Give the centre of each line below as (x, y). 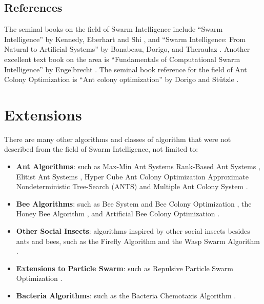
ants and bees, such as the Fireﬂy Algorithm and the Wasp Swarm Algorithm (138, 241)
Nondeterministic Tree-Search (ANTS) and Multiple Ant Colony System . (132, 186)
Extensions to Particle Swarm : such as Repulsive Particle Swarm (125, 268)
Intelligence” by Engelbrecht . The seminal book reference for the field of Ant (126, 69)
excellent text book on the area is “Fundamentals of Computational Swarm (122, 59)
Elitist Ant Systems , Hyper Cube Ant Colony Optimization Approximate (133, 176)
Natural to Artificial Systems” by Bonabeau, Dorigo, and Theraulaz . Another (127, 49)
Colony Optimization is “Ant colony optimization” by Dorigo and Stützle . (121, 79)
